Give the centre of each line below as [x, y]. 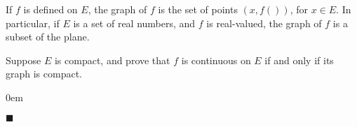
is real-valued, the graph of [264, 23]
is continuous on [216, 60]
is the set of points [198, 9]
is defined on [50, 9]
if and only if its [299, 60]
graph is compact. [44, 74]
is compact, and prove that [112, 60]
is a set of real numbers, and [134, 23]
